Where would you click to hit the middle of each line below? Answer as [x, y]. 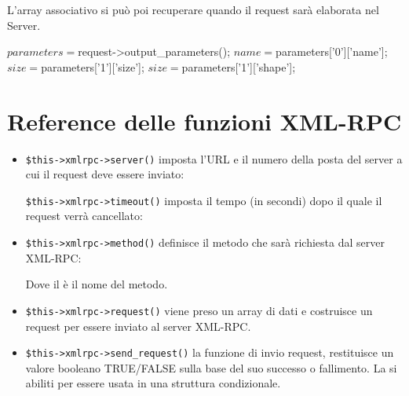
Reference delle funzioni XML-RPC [204, 121]
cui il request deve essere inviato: [105, 174]
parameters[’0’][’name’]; [332, 51]
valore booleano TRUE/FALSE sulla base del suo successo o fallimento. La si [211, 367]
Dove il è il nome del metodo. [97, 284]
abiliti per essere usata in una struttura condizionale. [153, 383]
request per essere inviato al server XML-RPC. [138, 326]
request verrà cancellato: [84, 216]
